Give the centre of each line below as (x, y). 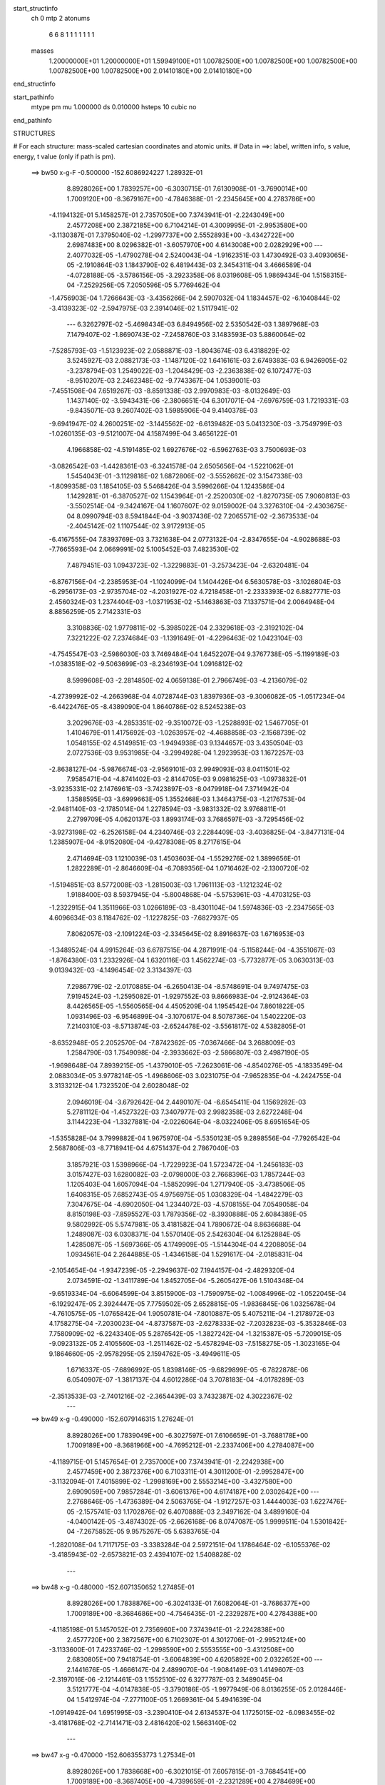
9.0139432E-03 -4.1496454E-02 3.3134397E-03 (120, 970)
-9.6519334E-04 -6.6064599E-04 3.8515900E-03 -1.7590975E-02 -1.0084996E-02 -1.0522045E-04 (197, 1294)
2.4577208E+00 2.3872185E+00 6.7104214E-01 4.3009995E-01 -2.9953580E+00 (187, 225)
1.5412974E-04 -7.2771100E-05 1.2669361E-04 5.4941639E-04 (169, 1699)
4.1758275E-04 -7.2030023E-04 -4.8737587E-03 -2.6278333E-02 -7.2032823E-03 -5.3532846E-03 (198, 1324)
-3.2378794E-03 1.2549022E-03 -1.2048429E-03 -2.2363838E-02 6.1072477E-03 (189, 371)
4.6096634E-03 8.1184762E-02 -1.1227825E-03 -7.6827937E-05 (144, 917)
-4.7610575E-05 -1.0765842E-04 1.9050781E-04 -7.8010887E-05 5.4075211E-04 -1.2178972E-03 (192, 1313)
